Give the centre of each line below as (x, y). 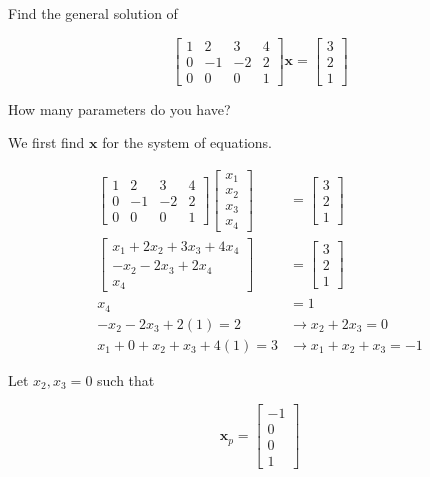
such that (126, 379)
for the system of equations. (187, 142)
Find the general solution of (93, 13)
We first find (46, 142)
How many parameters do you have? (119, 108)
